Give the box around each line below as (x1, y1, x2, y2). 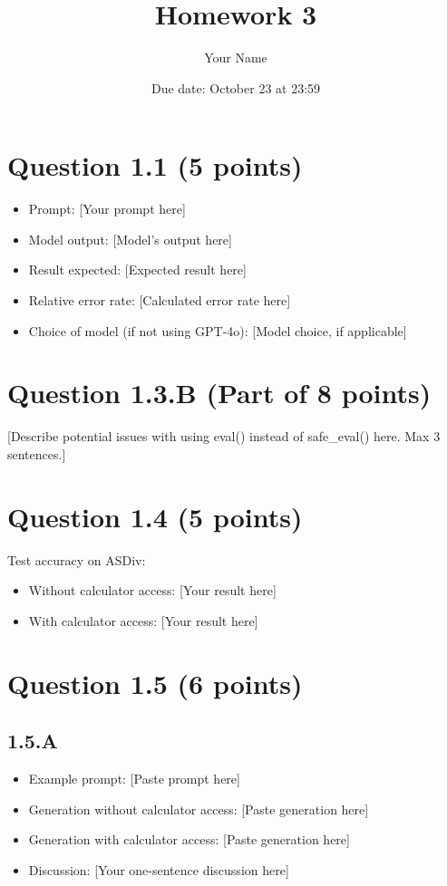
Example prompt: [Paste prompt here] (28, 769, 240, 788)
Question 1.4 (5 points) (7, 497, 303, 534)
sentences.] (7, 444, 66, 463)
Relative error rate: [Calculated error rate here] (28, 291, 291, 310)
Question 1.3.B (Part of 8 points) (7, 374, 432, 411)
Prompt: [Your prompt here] (28, 199, 186, 218)
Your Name (204, 48, 267, 67)
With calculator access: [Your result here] (28, 611, 258, 630)
